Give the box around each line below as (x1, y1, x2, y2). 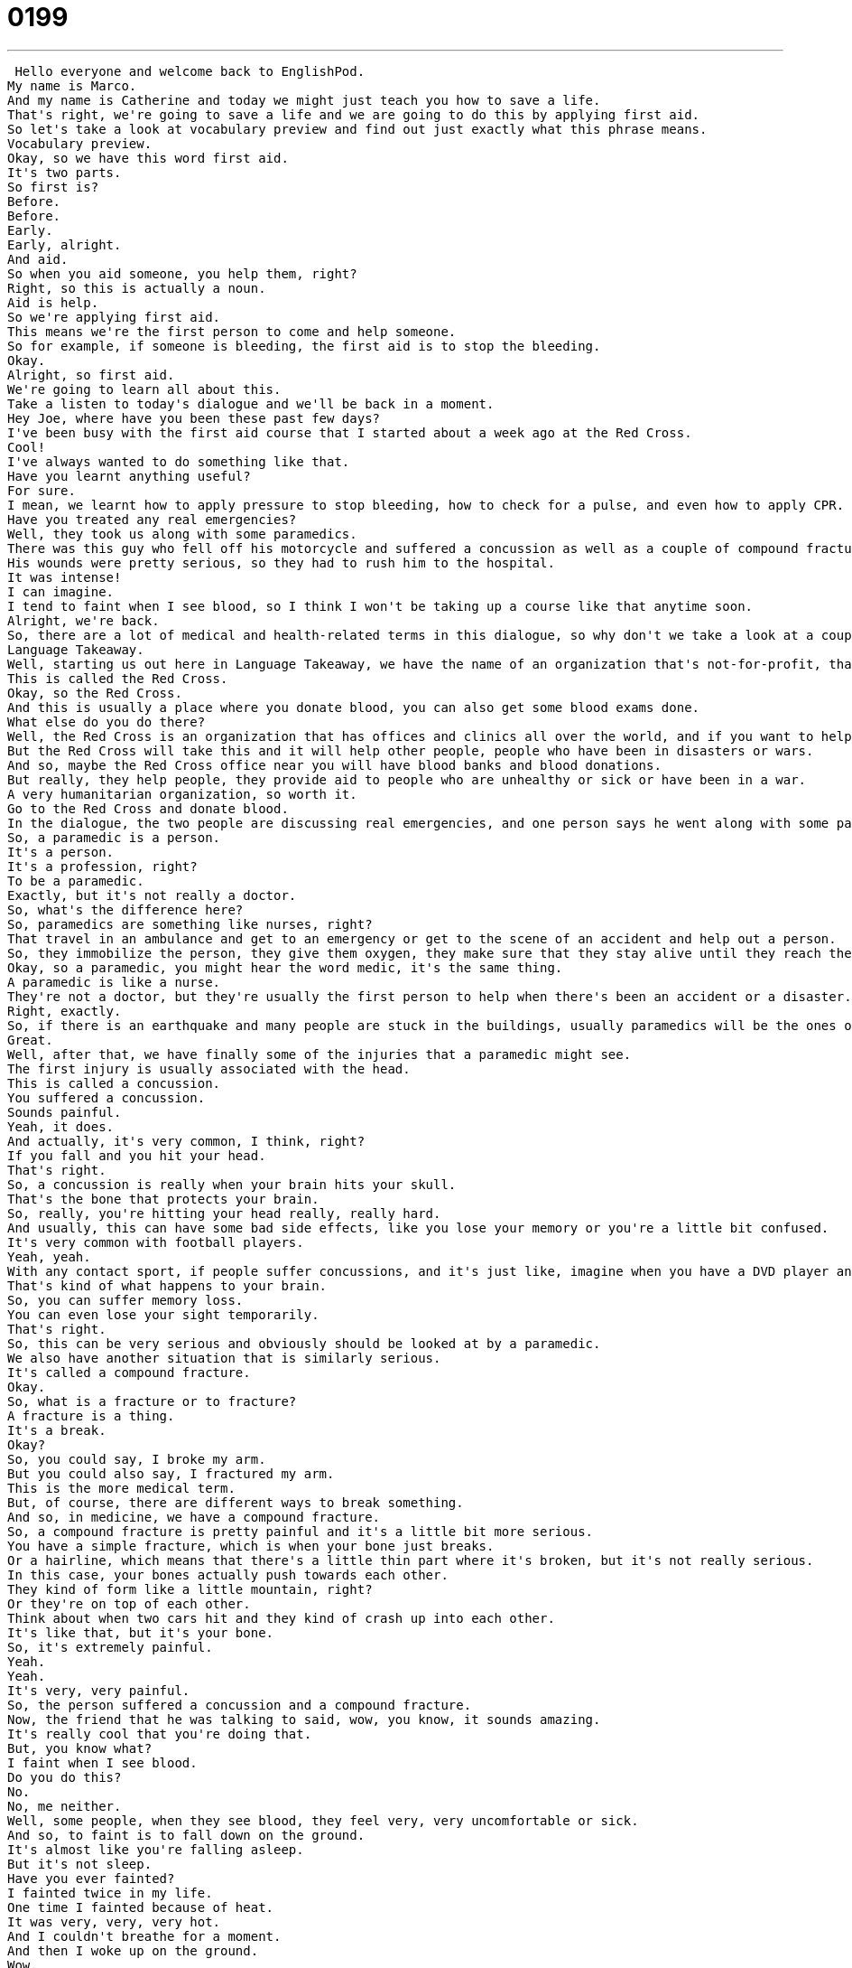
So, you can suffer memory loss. (7, 1292, 244, 1307)
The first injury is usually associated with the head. (7, 1061, 411, 1076)
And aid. (7, 251, 69, 267)
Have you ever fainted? (7, 1870, 175, 1886)
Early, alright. (7, 237, 122, 252)
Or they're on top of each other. (7, 1596, 251, 1611)
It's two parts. (7, 164, 122, 180)
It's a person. (7, 844, 115, 859)
